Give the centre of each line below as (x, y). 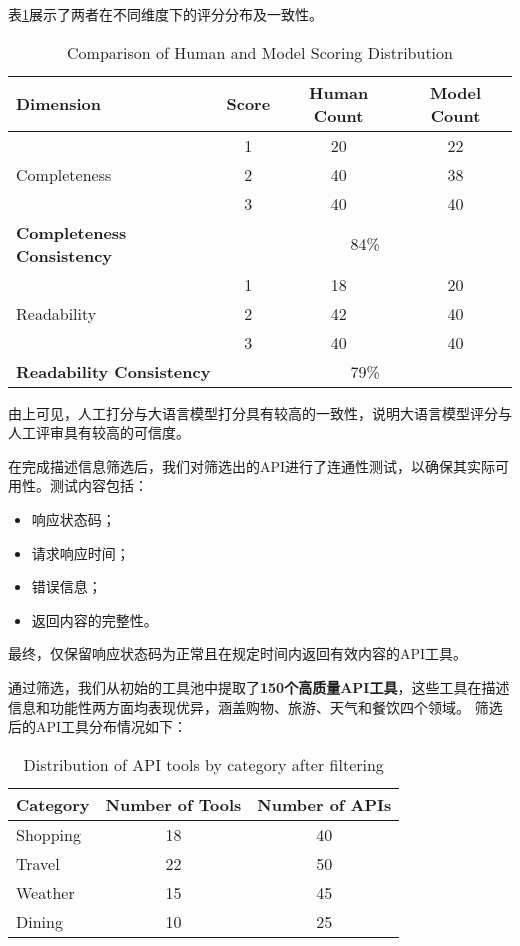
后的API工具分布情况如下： (98, 726)
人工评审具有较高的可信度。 (99, 432)
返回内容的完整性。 (94, 619)
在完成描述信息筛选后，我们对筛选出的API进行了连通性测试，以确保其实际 (252, 465)
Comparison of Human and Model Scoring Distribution (260, 52)
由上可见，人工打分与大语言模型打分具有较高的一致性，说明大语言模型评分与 (260, 412)
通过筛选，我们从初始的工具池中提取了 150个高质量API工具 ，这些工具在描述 (259, 686)
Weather (45, 892)
